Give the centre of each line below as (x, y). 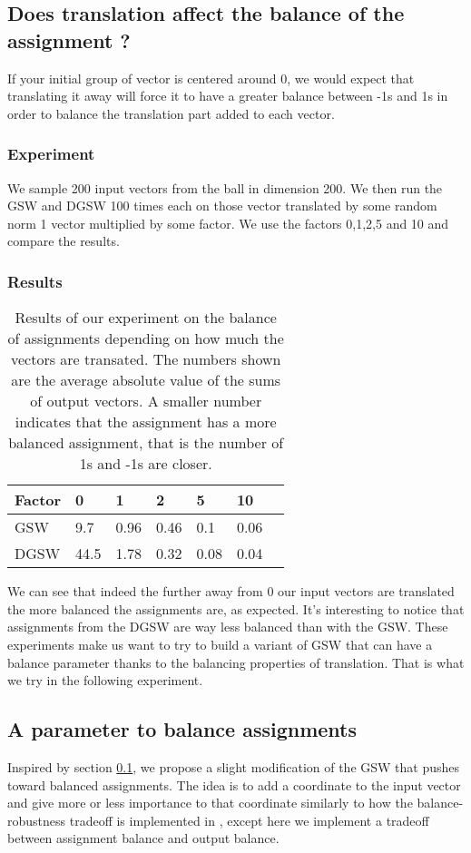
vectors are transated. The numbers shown (146, 359)
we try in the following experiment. (105, 680)
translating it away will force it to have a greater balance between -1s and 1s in (228, 96)
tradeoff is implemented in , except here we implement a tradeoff (249, 820)
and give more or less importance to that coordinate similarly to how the (210, 803)
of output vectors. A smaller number (146, 401)
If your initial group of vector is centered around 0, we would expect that (211, 78)
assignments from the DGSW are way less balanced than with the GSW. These (228, 627)
